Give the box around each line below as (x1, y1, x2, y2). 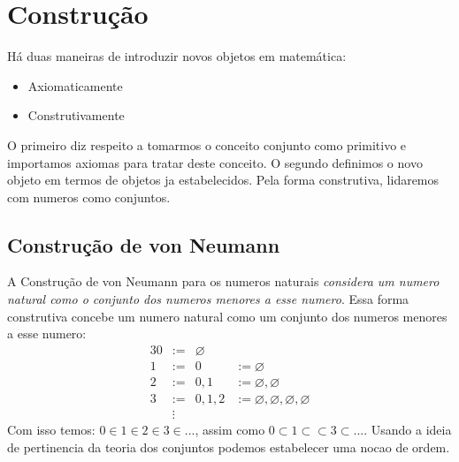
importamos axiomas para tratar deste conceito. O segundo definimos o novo (7, 153, 423, 171)
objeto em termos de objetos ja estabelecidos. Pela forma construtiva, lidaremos (7, 170, 440, 189)
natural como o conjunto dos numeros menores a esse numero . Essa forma (7, 290, 409, 308)
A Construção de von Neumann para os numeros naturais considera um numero (7, 272, 440, 291)
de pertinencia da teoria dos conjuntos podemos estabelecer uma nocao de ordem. (7, 437, 450, 456)
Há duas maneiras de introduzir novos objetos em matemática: (7, 47, 347, 65)
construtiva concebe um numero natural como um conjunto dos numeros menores (7, 307, 448, 325)
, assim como (195, 420, 265, 439)
